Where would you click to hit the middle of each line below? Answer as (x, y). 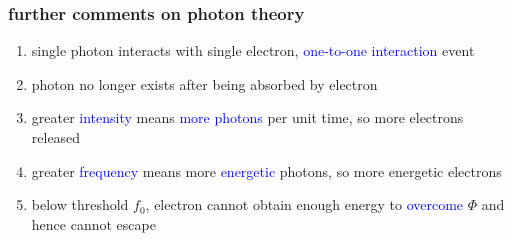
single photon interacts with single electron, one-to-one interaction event (253, 50)
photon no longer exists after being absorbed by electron (204, 83)
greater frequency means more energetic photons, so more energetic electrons (266, 170)
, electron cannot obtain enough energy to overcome (304, 204)
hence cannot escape (93, 223)
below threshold (80, 204)
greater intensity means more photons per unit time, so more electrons (247, 117)
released (56, 137)
